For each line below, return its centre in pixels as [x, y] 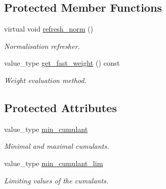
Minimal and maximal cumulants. [57, 146]
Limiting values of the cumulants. [56, 180]
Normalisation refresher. [42, 46]
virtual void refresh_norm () [49, 29]
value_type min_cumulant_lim [54, 163]
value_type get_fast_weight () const [62, 63]
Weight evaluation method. [45, 80]
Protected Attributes [61, 107]
